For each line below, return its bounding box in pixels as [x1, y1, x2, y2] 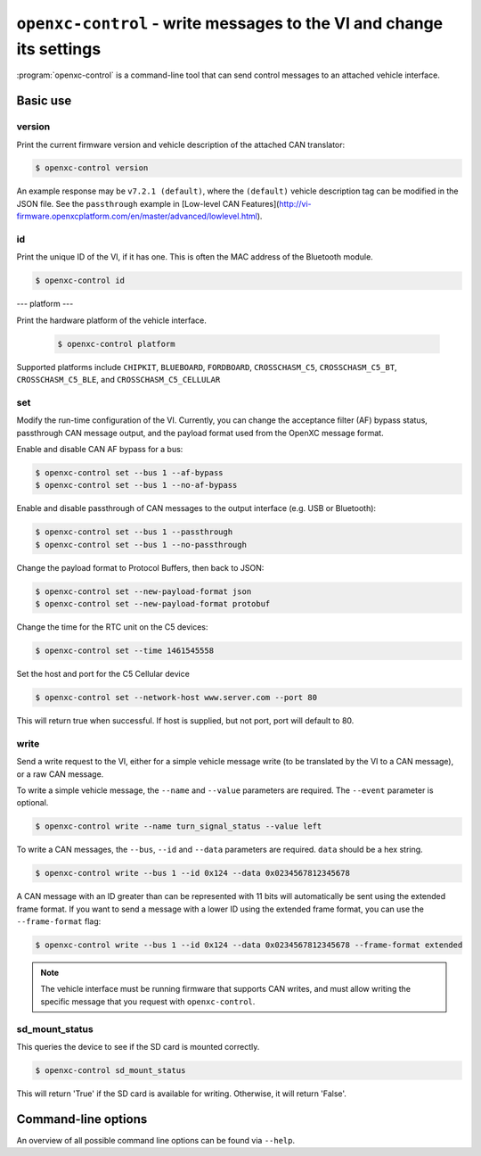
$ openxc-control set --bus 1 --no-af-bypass [35, 480, 238, 491]
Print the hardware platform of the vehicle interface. [16, 315, 207, 326]
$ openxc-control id [35, 276, 125, 285]
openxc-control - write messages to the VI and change [16, 13, 444, 33]
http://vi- [279, 198, 312, 209]
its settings [16, 38, 102, 59]
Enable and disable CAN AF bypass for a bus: [16, 444, 183, 455]
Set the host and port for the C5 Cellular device [16, 669, 191, 680]
